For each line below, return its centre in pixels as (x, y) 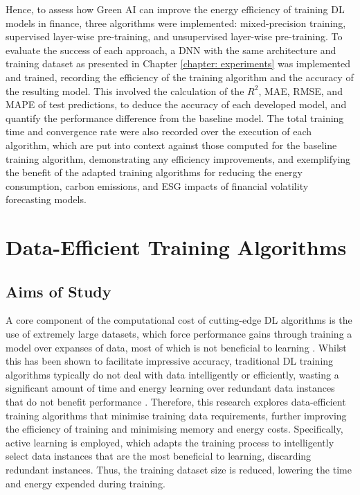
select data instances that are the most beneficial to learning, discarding (159, 456)
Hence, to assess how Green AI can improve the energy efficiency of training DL (175, 9)
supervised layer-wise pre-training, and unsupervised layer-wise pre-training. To (174, 36)
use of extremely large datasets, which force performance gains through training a (179, 334)
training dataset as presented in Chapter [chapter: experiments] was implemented (178, 63)
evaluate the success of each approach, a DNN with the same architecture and (171, 50)
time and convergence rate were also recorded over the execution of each (159, 131)
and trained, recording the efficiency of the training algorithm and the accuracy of (180, 77)
